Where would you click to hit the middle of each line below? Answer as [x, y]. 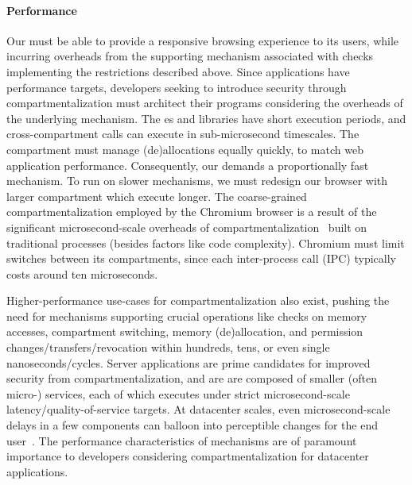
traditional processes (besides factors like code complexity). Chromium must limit [206, 242]
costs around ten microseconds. [82, 273]
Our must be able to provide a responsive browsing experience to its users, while [203, 40]
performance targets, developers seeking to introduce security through [177, 87]
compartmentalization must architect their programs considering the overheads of [205, 103]
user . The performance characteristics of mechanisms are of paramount [182, 440]
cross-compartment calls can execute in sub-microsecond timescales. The [183, 134]
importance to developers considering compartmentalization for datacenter [188, 456]
